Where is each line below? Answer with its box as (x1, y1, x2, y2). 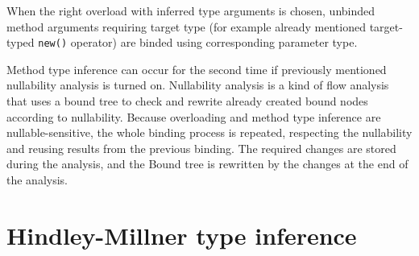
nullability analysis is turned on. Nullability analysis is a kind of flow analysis (6, 76, 389, 93)
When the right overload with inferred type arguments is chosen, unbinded (6, 2, 375, 19)
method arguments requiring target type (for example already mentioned (6, 18, 366, 35)
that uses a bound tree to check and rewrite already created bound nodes (6, 93, 368, 109)
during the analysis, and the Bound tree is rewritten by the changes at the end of (6, 155, 409, 172)
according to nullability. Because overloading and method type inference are (6, 108, 381, 125)
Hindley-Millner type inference (6, 218, 357, 251)
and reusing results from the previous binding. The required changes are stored (6, 139, 396, 156)
